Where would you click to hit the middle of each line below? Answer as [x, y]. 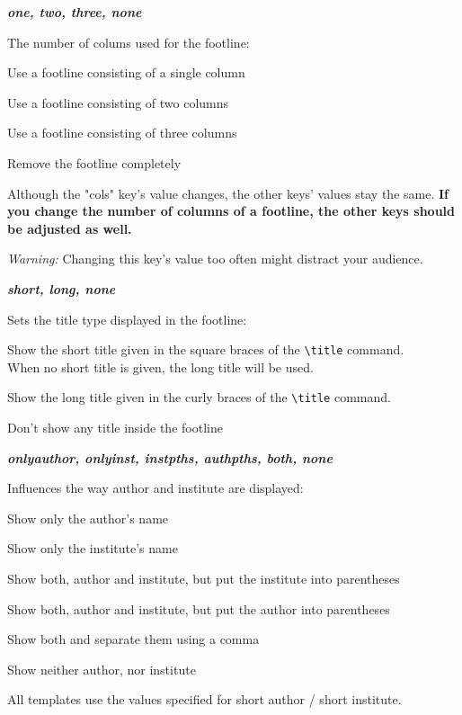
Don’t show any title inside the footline [115, 428]
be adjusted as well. [70, 228]
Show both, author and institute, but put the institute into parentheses [204, 578]
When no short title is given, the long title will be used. [160, 366]
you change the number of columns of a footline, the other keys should [231, 211]
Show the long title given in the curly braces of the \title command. [199, 397]
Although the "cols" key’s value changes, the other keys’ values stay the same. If [228, 193]
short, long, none [62, 288]
